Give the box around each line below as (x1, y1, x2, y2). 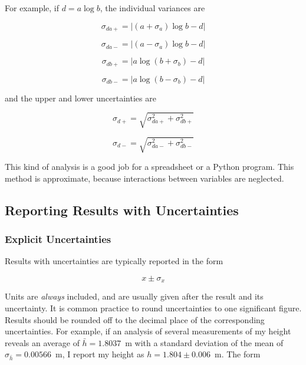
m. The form (214, 348, 261, 360)
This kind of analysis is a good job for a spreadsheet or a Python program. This (5, 160, 294, 173)
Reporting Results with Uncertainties (5, 200, 239, 219)
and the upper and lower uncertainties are (5, 91, 156, 104)
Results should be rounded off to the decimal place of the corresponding (5, 313, 265, 325)
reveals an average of (5, 336, 80, 348)
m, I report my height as (55, 348, 144, 360)
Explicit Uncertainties (5, 232, 111, 246)
